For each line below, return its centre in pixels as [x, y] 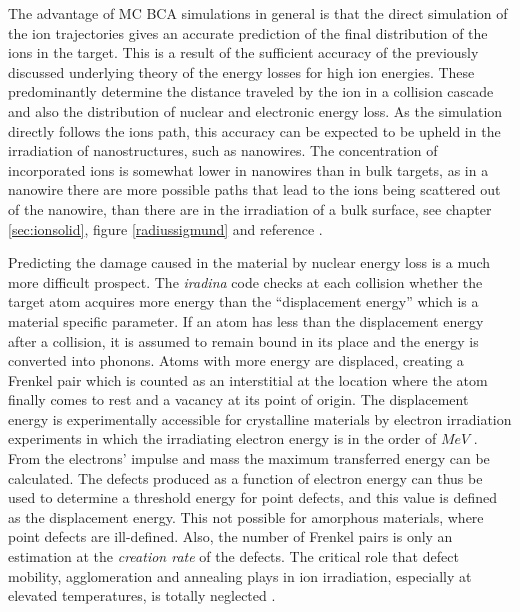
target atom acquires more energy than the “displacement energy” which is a [243, 301]
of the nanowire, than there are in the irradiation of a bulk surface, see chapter [250, 208]
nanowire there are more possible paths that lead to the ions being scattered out [254, 189]
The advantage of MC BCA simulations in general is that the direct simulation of [258, 13]
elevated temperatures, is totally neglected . [142, 595]
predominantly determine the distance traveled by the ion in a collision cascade [251, 91]
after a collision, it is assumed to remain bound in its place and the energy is [243, 340]
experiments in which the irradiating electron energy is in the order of [222, 438]
